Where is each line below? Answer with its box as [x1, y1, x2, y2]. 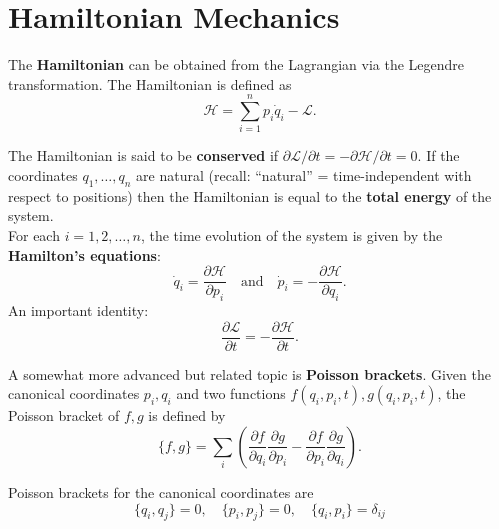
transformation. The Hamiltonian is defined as [8, 73, 292, 94]
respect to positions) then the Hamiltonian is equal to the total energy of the [8, 185, 492, 206]
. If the [417, 145, 460, 166]
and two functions [176, 383, 286, 404]
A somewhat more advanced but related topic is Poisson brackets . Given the [8, 363, 491, 384]
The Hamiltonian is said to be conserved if [8, 145, 279, 166]
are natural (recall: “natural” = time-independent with [136, 165, 472, 186]
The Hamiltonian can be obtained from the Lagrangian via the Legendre [8, 54, 465, 75]
